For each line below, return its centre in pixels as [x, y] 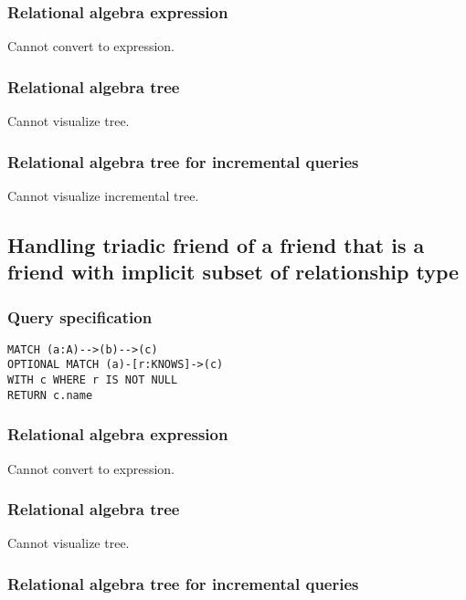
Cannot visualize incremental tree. [103, 195]
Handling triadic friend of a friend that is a [216, 244]
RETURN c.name [50, 395]
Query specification [80, 316]
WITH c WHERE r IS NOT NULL [93, 380]
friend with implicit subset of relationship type [233, 272]
